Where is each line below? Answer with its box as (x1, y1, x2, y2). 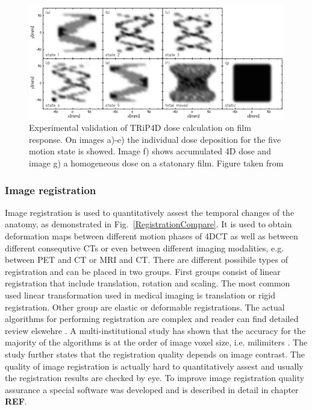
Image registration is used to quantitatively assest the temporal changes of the (5, 206, 295, 218)
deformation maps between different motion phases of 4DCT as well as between (5, 230, 298, 242)
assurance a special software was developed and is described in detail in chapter (5, 383, 299, 396)
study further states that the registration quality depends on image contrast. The (5, 347, 305, 360)
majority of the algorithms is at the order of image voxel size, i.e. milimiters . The (5, 336, 308, 348)
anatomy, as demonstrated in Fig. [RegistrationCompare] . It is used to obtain (5, 218, 292, 230)
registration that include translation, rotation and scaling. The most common (5, 277, 290, 289)
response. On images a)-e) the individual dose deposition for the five (29, 133, 281, 145)
